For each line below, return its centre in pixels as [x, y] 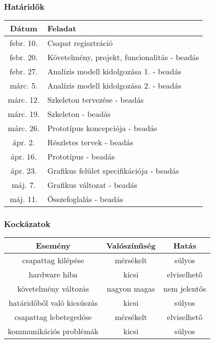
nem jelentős [185, 289]
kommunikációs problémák [53, 331]
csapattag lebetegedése [53, 317]
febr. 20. [24, 57]
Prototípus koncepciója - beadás [102, 128]
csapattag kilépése [53, 260]
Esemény [53, 246]
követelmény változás [53, 289]
